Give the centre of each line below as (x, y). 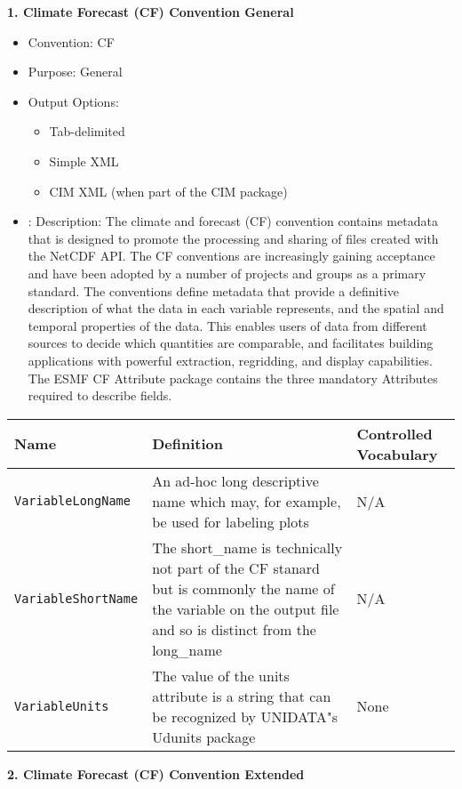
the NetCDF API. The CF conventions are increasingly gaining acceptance (231, 256)
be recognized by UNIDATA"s (245, 716)
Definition (187, 444)
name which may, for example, (247, 501)
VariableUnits (62, 706)
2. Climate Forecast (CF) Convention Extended (156, 773)
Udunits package (204, 737)
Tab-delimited (87, 131)
